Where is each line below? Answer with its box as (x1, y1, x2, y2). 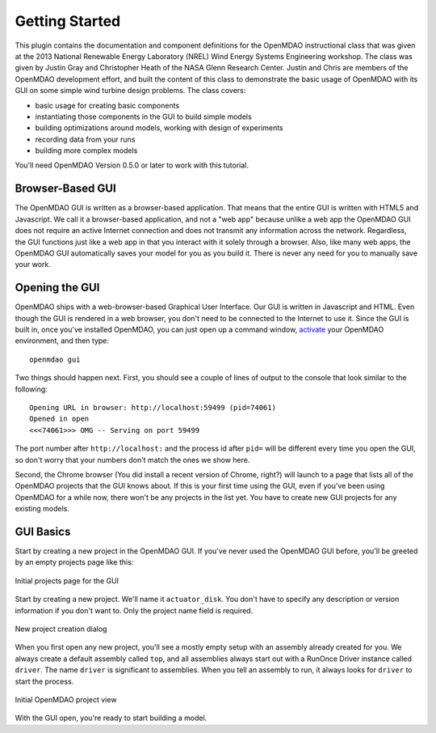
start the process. (15, 676, 74, 686)
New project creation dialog (15, 624, 107, 633)
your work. (15, 260, 52, 269)
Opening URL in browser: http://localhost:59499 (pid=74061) (29, 403, 276, 412)
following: (15, 384, 48, 394)
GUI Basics (15, 524, 71, 538)
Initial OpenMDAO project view (15, 694, 117, 704)
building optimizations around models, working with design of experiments (35, 123, 284, 133)
